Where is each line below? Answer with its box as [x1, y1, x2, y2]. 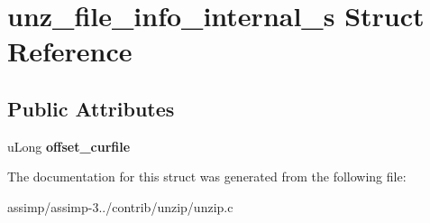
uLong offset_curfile [7, 136, 131, 155]
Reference [7, 33, 133, 70]
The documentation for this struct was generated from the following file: [7, 167, 407, 186]
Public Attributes [7, 94, 175, 122]
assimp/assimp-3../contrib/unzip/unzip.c [7, 197, 233, 216]
